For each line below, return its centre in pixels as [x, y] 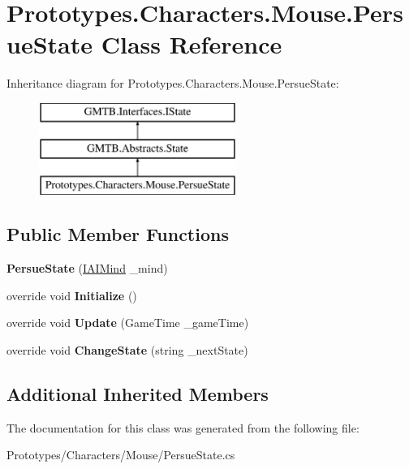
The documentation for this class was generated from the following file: [183, 427]
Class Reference [192, 44]
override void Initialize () [72, 295]
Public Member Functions [118, 234]
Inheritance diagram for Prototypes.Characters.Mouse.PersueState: [173, 83]
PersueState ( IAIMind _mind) [87, 268]
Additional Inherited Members [138, 393]
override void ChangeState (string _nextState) [127, 349]
